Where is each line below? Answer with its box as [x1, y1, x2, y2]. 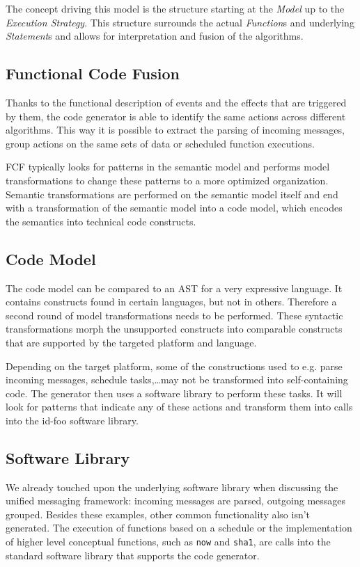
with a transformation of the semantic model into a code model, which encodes [6, 200, 343, 215]
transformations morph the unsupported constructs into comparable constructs [6, 321, 343, 336]
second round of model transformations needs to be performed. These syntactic [6, 308, 343, 322]
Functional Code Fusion [6, 63, 180, 84]
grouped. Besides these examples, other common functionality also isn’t [6, 506, 311, 521]
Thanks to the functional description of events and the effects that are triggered [6, 95, 347, 109]
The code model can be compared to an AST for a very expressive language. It [6, 280, 343, 295]
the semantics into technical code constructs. [6, 214, 196, 228]
